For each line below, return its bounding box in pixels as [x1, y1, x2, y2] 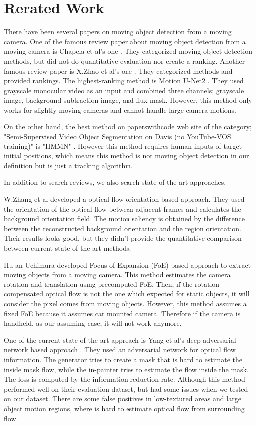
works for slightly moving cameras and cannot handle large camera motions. [4, 104, 236, 115]
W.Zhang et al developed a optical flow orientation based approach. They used [4, 194, 245, 204]
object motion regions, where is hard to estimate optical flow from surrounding [4, 403, 245, 413]
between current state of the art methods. [4, 243, 131, 253]
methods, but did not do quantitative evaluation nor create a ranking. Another [4, 55, 245, 66]
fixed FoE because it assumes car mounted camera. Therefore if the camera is [4, 308, 241, 318]
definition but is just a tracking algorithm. [4, 160, 133, 170]
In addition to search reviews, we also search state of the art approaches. [4, 177, 226, 187]
